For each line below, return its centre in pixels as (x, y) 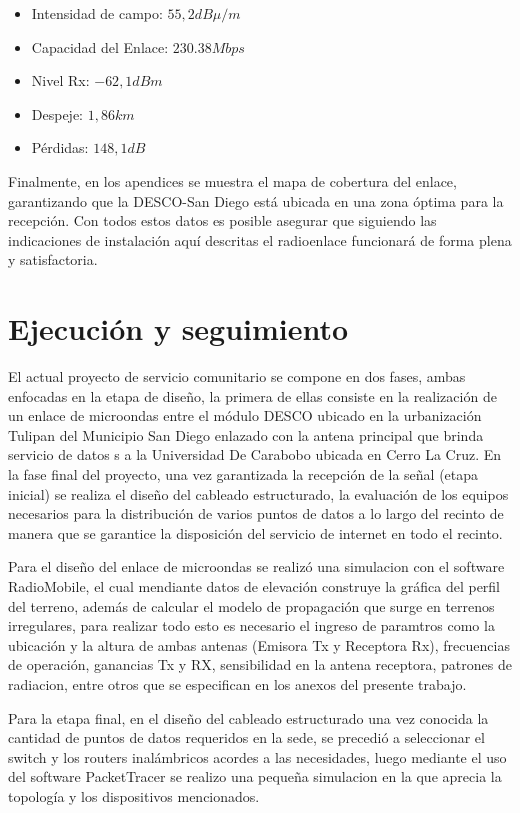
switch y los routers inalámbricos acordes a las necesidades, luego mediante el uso (257, 756)
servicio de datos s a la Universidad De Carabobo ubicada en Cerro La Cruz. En (255, 454)
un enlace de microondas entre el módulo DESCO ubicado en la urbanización (245, 415)
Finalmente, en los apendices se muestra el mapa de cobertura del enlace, (232, 180)
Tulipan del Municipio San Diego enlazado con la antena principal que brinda (246, 434)
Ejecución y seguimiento (178, 328)
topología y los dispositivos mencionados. (134, 795)
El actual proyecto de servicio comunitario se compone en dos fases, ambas (237, 376)
